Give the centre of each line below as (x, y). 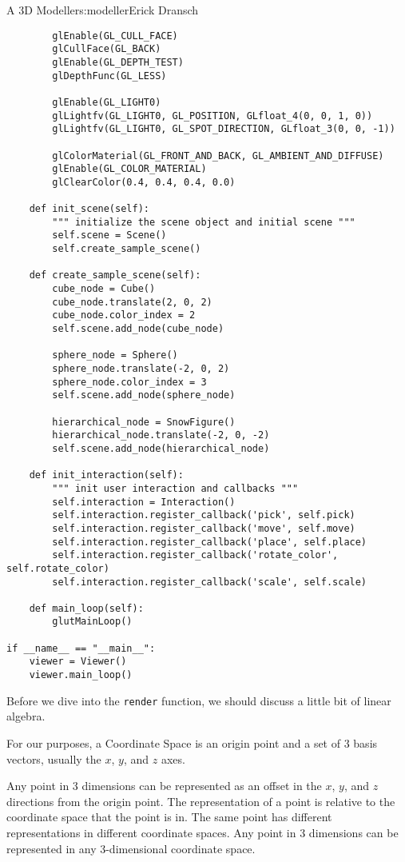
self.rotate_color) (58, 568)
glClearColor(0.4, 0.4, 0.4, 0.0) (144, 182)
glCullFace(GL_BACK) (107, 49)
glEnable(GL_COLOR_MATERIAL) (129, 169)
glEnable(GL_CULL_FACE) (115, 36)
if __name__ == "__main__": (81, 648)
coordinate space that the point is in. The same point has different (169, 817)
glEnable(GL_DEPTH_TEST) (118, 62)
